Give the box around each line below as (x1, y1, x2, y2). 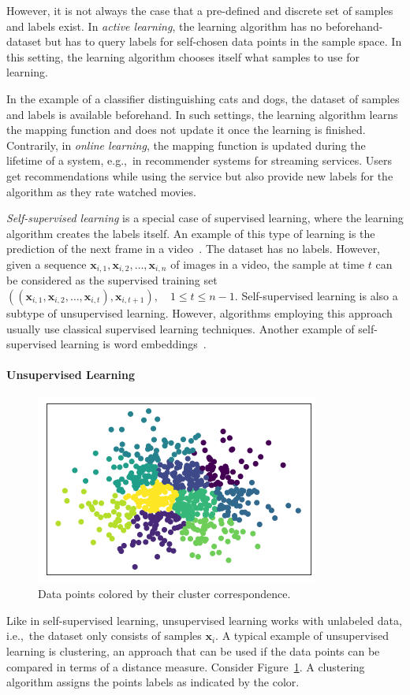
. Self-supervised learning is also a (234, 287, 398, 303)
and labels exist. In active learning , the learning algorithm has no (6, 17, 322, 34)
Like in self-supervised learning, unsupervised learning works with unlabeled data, (6, 611, 402, 628)
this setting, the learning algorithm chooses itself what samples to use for (6, 48, 360, 65)
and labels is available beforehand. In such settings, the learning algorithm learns (6, 106, 398, 122)
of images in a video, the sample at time (170, 255, 365, 272)
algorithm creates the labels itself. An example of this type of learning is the (6, 225, 375, 241)
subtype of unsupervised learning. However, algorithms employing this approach (6, 304, 393, 321)
